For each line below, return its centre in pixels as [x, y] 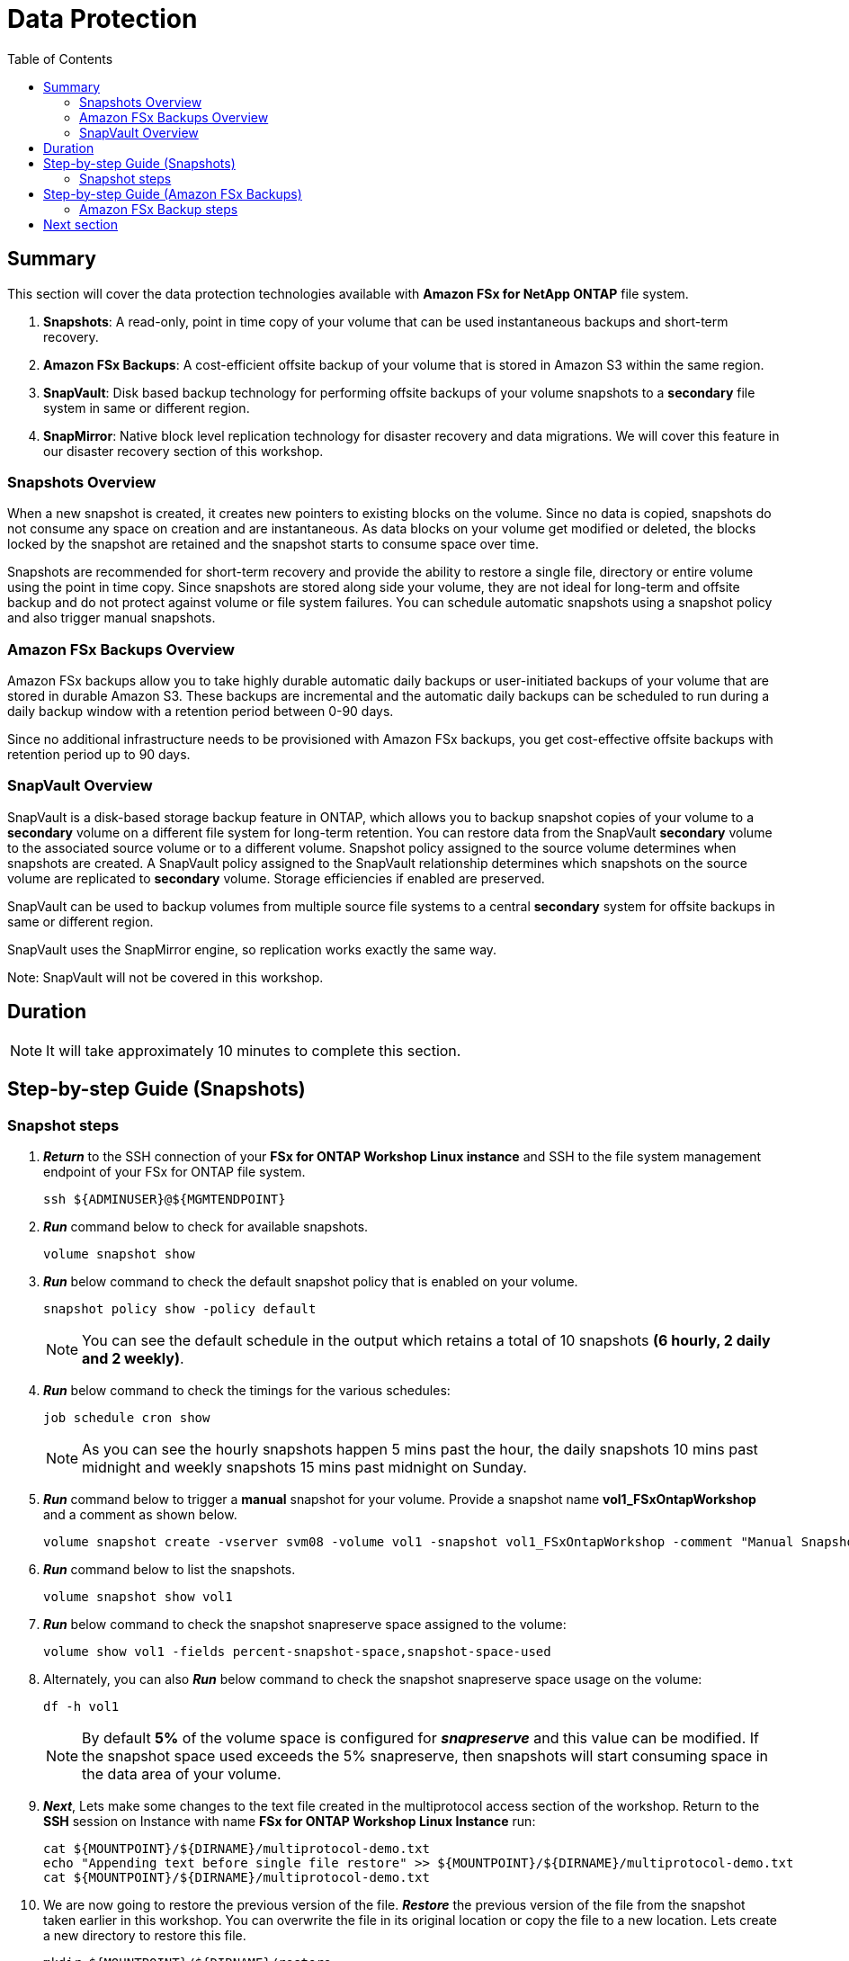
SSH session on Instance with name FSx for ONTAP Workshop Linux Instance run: [290, 1821]
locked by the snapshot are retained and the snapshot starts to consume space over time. [273, 544]
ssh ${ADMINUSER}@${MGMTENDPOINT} [165, 1199]
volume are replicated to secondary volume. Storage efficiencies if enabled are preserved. [276, 878]
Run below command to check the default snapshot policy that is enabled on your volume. [311, 1281]
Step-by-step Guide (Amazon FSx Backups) [173, 193]
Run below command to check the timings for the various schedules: [247, 1390]
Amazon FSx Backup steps [159, 209]
